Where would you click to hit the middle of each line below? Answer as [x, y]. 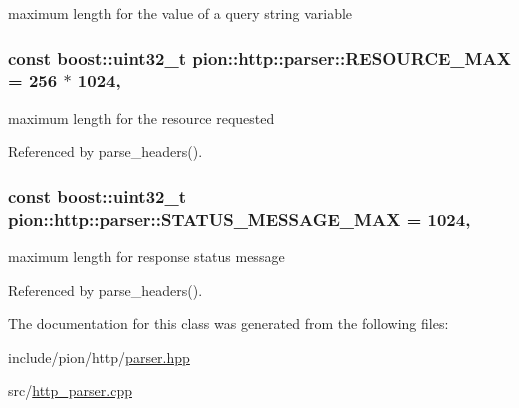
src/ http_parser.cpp [70, 390]
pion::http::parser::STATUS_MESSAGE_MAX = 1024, [239, 218]
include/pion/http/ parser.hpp [99, 356]
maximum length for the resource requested [141, 117]
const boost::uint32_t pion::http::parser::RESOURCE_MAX [259, 57]
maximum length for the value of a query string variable [180, 13]
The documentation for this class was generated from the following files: [228, 323]
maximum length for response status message [146, 256]
